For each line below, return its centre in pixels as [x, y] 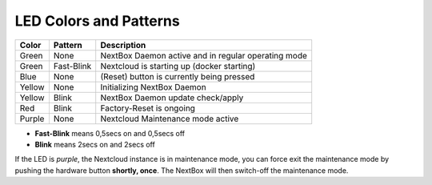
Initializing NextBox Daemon [154, 86]
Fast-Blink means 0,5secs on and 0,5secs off [110, 133]
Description [123, 45]
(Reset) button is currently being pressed [178, 76]
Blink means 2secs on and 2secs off [95, 144]
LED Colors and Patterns [97, 21]
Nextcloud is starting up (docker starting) [178, 66]
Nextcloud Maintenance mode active [170, 119]
